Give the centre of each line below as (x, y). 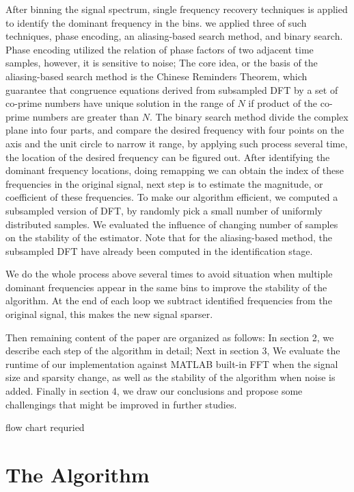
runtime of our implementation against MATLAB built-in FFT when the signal (172, 364)
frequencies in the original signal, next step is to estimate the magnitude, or (164, 183)
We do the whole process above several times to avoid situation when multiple (169, 274)
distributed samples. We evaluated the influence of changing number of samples (172, 224)
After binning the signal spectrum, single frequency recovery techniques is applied (177, 9)
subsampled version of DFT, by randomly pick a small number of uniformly (164, 210)
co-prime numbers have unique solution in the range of (120, 103)
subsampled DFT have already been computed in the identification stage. (159, 250)
